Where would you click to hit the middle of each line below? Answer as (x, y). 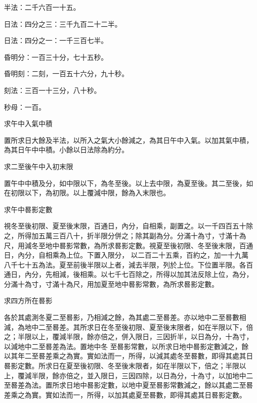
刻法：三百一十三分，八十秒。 (52, 90)
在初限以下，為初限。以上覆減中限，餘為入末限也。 (87, 193)
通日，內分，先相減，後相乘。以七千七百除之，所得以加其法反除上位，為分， (128, 274)
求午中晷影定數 (28, 209)
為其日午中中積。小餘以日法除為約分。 (66, 150)
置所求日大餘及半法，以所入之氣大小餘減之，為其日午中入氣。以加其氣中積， (128, 140)
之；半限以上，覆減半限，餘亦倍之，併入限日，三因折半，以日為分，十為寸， (128, 336)
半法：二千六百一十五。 (42, 7)
